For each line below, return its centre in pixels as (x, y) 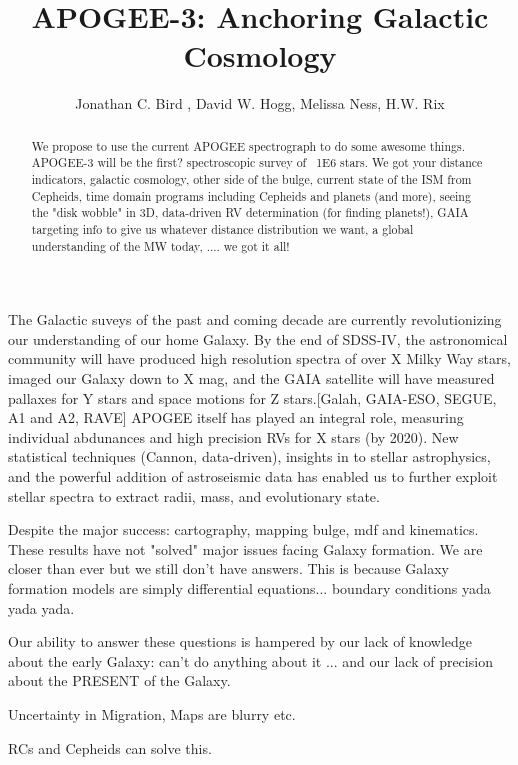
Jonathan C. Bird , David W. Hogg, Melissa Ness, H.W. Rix (260, 103)
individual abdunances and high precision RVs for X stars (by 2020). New (233, 436)
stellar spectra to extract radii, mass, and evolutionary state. (194, 495)
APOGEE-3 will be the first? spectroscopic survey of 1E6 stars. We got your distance (257, 162)
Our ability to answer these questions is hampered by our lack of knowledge (240, 641)
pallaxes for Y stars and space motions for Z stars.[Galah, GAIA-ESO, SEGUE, (252, 397)
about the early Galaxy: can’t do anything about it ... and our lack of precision (250, 660)
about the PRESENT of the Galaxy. (119, 680)
